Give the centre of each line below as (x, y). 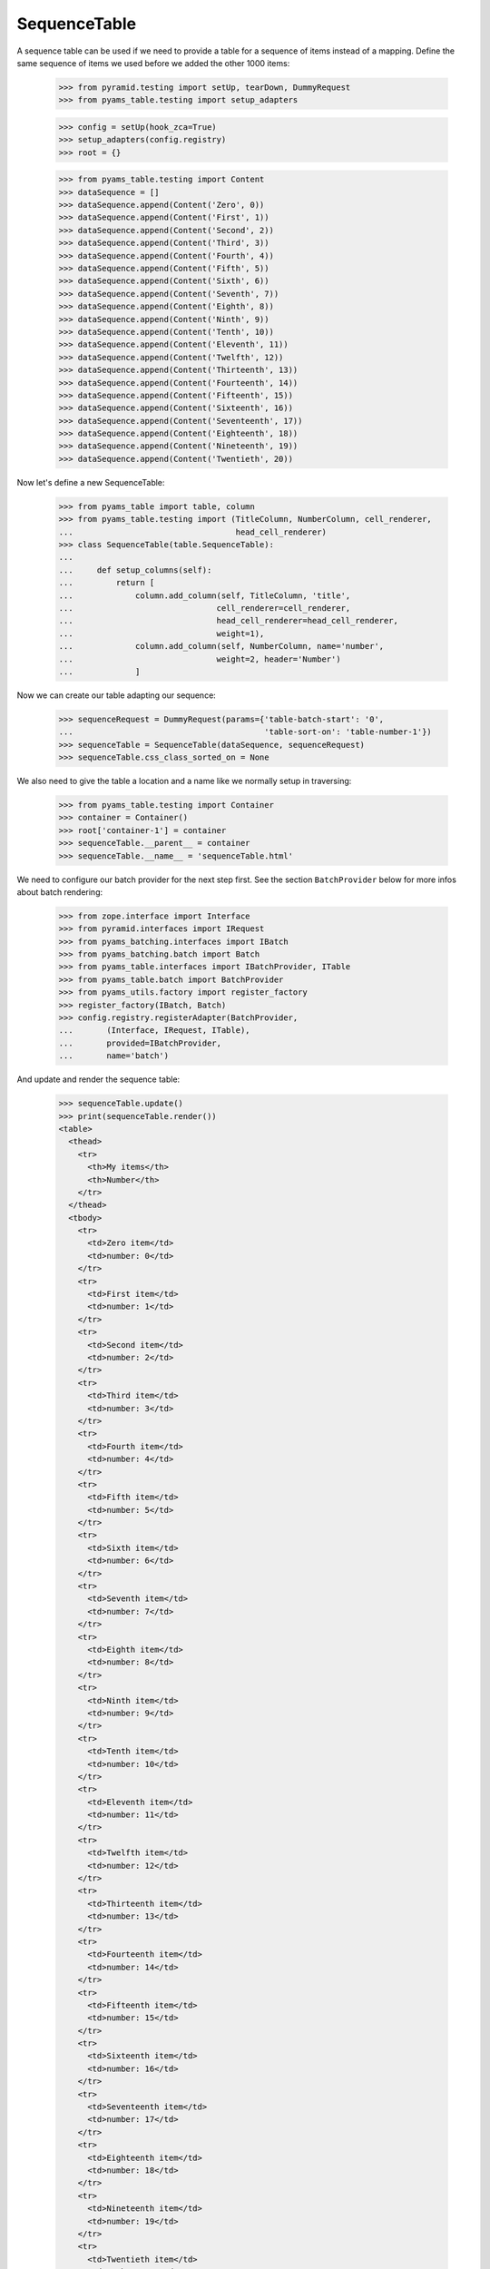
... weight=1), (162, 634)
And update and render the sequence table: (98, 1079)
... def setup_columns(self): (135, 570)
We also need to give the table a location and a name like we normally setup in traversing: (184, 781)
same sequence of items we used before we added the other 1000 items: (153, 63)
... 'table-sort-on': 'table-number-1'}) (245, 732)
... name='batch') (114, 1056)
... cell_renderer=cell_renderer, (205, 608)
